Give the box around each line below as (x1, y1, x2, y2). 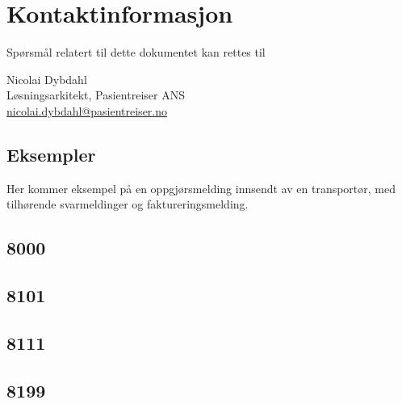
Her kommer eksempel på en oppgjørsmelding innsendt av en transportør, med (6, 179, 396, 196)
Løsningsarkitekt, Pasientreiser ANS (6, 86, 185, 103)
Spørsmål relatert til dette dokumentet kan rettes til (6, 44, 266, 61)
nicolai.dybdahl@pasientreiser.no (6, 102, 168, 119)
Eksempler (6, 141, 96, 166)
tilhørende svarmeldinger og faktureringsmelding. (6, 196, 249, 213)
